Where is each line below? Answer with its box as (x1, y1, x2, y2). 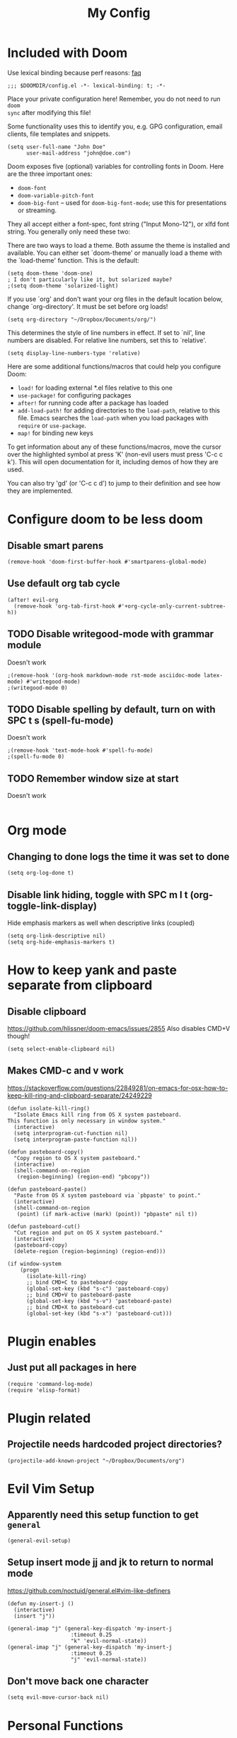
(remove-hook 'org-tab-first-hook (13, 602, 115, 610)
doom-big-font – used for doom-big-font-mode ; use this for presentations (17, 198, 227, 207)
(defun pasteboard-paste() (7, 1186, 87, 1193)
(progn (20, 1266, 40, 1274)
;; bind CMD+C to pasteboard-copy (25, 1279, 129, 1286)
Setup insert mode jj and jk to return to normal (7, 1556, 214, 1568)
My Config (87, 5, 151, 21)
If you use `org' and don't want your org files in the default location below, (7, 295, 223, 303)
